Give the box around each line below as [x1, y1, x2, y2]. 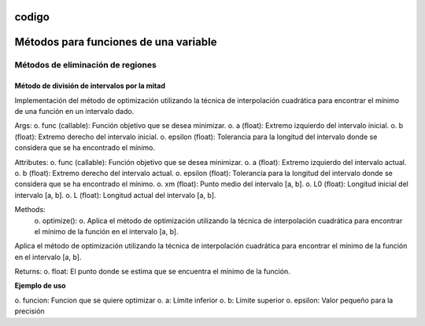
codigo [14, 10, 50, 24]
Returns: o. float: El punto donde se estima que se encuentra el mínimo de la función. [14, 267, 290, 277]
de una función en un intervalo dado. [14, 106, 135, 115]
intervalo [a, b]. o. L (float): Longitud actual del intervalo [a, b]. [14, 190, 216, 200]
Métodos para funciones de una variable [14, 35, 217, 49]
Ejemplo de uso [14, 281, 66, 291]
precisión [14, 306, 45, 316]
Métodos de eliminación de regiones [14, 60, 157, 71]
